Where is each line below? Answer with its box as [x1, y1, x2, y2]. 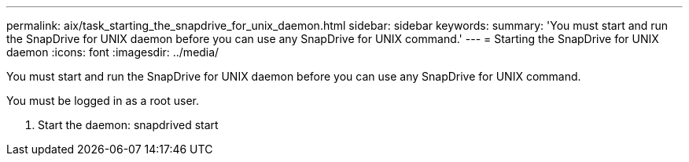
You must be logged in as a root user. [6, 94, 199, 107]
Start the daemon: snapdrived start [38, 118, 219, 131]
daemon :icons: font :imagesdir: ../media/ [6, 45, 219, 59]
